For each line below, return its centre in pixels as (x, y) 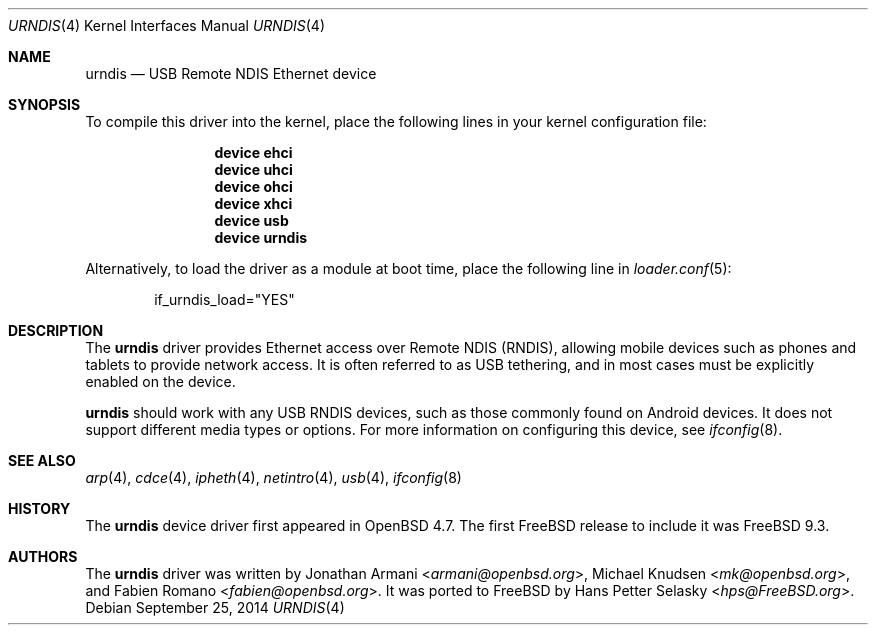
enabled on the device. (160, 381)
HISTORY (39, 508)
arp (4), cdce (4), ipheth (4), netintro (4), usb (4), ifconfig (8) (273, 477)
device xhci (253, 203)
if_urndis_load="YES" (224, 299)
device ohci (253, 186)
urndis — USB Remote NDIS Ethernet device (231, 73)
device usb (251, 220)
